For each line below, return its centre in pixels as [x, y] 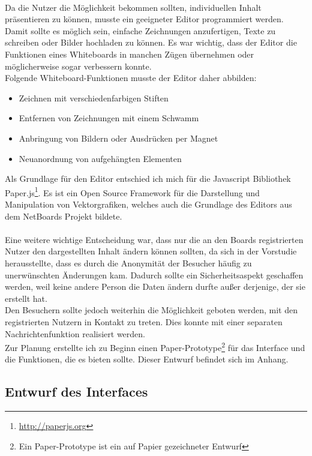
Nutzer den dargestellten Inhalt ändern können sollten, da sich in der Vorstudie [151, 251]
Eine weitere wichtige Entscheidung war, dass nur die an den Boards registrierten [154, 239]
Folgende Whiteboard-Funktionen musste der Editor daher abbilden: [131, 78]
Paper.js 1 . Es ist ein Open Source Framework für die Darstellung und [132, 191]
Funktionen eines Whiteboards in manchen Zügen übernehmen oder [130, 54]
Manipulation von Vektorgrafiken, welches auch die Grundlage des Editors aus [148, 204]
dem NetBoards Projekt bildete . [64, 216]
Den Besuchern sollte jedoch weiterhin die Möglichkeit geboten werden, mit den [151, 310]
